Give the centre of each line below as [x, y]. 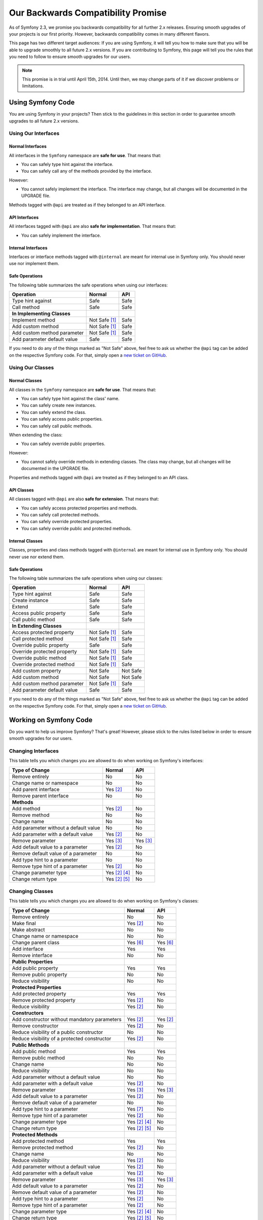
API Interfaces [24, 217]
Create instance [30, 600]
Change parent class [36, 942]
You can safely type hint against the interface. [67, 164]
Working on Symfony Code [51, 720]
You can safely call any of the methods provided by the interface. [87, 171]
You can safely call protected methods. [60, 515]
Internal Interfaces [28, 248]
